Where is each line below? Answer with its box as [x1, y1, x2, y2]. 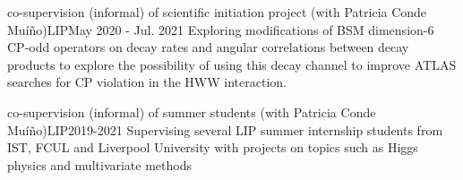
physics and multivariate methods [7, 155, 192, 174]
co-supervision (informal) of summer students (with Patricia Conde [7, 102, 376, 121]
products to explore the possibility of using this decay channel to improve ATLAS [7, 55, 457, 73]
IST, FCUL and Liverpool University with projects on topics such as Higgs [7, 138, 418, 157]
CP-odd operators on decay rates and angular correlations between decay [7, 38, 409, 56]
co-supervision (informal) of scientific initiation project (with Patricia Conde [7, 3, 427, 21]
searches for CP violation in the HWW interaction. [7, 73, 287, 91]
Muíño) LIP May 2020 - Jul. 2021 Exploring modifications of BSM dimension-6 [7, 20, 434, 39]
